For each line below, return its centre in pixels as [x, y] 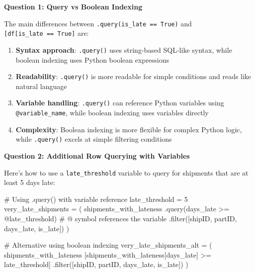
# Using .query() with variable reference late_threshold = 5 [96, 199]
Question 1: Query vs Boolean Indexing [73, 6]
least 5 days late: [30, 182]
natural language [41, 86]
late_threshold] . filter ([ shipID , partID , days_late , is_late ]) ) [96, 264]
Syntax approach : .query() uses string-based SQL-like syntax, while [124, 49]
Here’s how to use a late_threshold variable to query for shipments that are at [126, 172]
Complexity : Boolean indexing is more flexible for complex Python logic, [129, 129]
